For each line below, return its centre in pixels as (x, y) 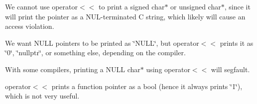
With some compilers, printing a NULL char (73, 69)
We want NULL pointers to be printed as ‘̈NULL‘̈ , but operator (102, 43)
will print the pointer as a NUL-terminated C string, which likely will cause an (125, 16)
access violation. (30, 26)
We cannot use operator (42, 6)
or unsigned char (196, 6)
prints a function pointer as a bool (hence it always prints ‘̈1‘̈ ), (147, 86)
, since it (237, 6)
